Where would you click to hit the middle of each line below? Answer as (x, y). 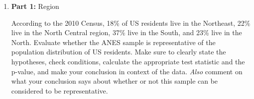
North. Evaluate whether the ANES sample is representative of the (113, 42)
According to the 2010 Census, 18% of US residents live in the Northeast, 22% (131, 23)
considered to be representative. (60, 90)
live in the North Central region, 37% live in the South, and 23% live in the (127, 32)
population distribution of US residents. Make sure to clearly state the (119, 52)
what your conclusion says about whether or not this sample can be (115, 81)
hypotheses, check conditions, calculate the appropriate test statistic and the (128, 61)
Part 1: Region (35, 6)
